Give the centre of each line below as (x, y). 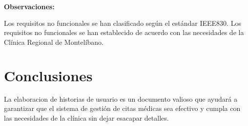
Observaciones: (29, 6)
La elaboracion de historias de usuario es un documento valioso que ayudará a (121, 99)
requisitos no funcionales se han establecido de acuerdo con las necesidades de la (124, 32)
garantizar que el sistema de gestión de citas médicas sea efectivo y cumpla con (122, 108)
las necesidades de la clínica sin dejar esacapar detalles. (86, 117)
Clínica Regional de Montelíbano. (54, 42)
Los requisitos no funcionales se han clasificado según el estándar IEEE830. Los (123, 23)
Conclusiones (48, 75)
